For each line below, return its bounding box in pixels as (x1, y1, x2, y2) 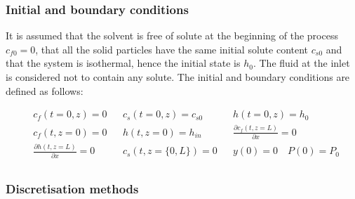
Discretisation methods (6, 179, 139, 197)
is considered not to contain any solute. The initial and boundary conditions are (6, 70, 350, 84)
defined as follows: (6, 83, 83, 98)
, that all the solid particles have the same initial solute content (35, 41, 309, 56)
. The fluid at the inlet (253, 56, 350, 70)
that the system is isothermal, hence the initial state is (6, 56, 241, 70)
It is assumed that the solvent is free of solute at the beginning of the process (6, 28, 338, 43)
